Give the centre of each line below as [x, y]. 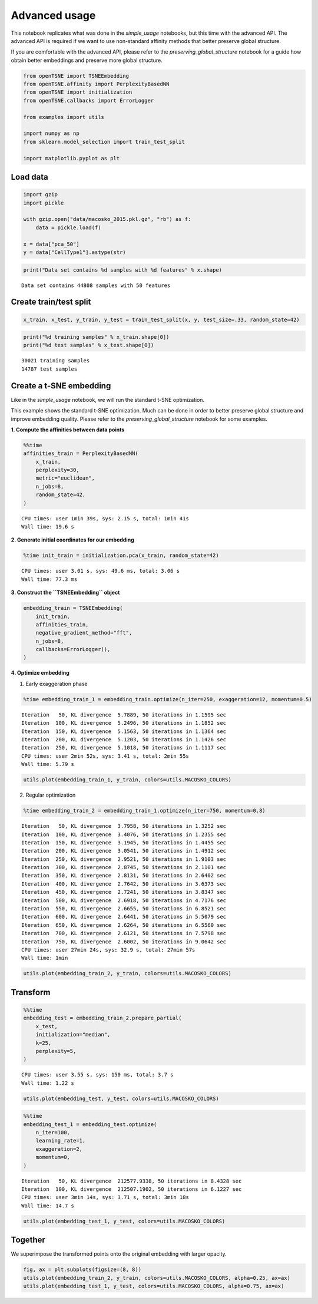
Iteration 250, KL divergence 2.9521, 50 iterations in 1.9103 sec [124, 859]
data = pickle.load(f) [68, 227]
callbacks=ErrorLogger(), [73, 649]
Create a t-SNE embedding [61, 386]
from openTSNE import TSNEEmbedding [76, 76]
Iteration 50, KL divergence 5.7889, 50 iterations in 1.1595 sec [124, 715]
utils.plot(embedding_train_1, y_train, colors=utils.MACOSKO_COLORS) [127, 780]
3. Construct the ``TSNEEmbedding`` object [65, 593]
